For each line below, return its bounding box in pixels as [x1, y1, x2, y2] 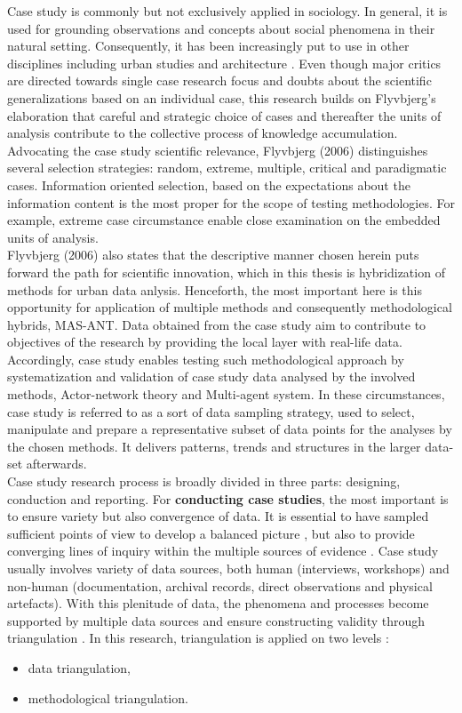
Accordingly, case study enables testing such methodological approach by [7, 349, 404, 368]
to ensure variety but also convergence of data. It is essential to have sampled [7, 507, 429, 525]
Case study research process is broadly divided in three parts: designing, [7, 472, 401, 491]
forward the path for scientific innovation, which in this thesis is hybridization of [7, 262, 445, 281]
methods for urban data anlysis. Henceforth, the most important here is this [7, 280, 422, 299]
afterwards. [26, 454, 87, 473]
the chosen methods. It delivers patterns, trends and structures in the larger [7, 437, 421, 455]
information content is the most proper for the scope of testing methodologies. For [7, 193, 455, 212]
